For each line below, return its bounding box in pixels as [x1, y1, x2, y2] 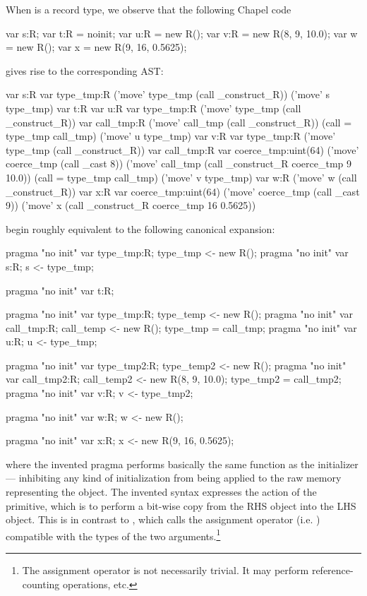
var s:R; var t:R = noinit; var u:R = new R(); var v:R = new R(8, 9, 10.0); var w [6, 25, 358, 40]
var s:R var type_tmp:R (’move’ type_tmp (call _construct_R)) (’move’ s [6, 87, 330, 102]
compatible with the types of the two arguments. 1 [6, 526, 221, 543]
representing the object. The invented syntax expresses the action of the [6, 484, 317, 499]
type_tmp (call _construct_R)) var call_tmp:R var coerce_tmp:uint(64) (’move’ [6, 142, 359, 157]
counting [22, 576, 60, 591]
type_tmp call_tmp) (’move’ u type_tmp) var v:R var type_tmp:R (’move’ [6, 129, 336, 143]
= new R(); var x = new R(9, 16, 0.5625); [6, 40, 187, 54]
